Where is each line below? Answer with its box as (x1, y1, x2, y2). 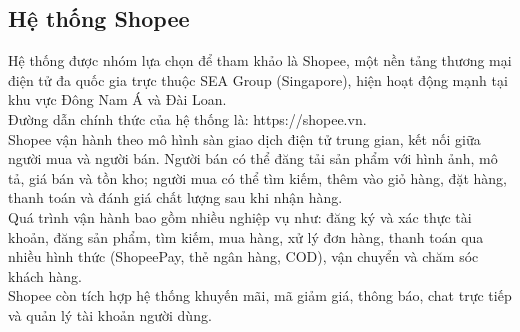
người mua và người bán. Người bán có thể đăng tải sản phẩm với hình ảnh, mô (8, 148, 498, 169)
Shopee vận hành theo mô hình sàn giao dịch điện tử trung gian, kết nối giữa (8, 128, 481, 149)
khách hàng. (8, 265, 82, 286)
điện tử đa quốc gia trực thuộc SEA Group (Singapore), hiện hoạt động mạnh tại (8, 69, 508, 90)
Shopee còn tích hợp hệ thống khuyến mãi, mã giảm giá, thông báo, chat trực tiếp (8, 285, 512, 306)
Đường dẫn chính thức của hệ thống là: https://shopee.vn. (8, 108, 367, 129)
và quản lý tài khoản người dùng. (8, 304, 212, 325)
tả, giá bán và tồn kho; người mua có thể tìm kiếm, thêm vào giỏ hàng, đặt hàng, (8, 167, 507, 188)
